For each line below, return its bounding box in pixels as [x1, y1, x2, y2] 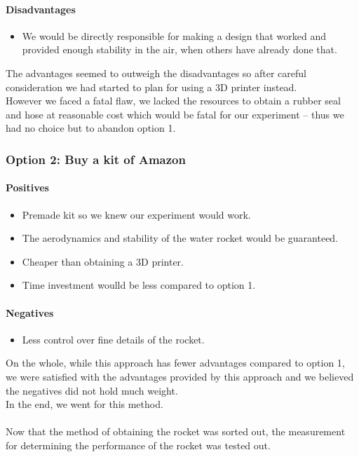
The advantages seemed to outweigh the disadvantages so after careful [6, 65, 306, 80]
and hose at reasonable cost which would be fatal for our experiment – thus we [6, 107, 344, 121]
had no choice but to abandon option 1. [6, 121, 176, 135]
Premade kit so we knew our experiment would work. [22, 207, 251, 221]
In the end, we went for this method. [6, 397, 163, 411]
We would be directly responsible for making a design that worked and [22, 28, 327, 43]
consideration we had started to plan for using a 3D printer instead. [6, 79, 297, 94]
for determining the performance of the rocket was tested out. [6, 437, 271, 452]
